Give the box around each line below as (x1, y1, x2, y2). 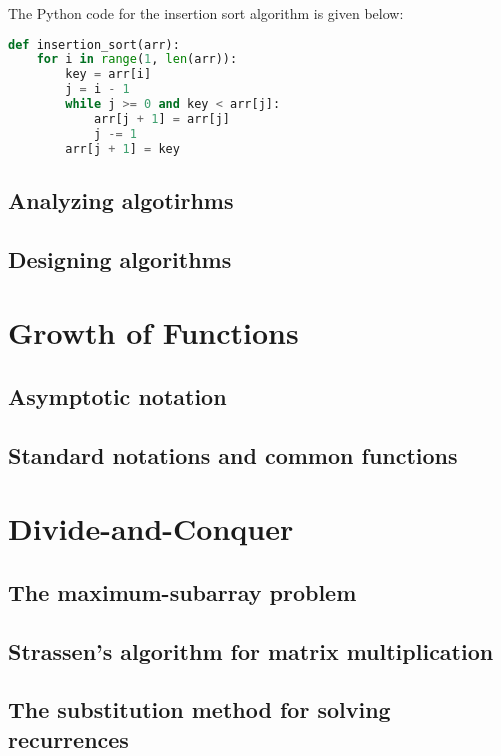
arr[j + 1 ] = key (65, 141, 180, 156)
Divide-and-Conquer (8, 508, 294, 549)
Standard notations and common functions (8, 439, 458, 470)
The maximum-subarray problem (8, 576, 357, 607)
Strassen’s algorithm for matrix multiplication (8, 635, 494, 666)
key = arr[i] (65, 67, 152, 82)
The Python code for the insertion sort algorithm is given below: (8, 3, 404, 23)
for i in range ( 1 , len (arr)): (36, 52, 238, 67)
